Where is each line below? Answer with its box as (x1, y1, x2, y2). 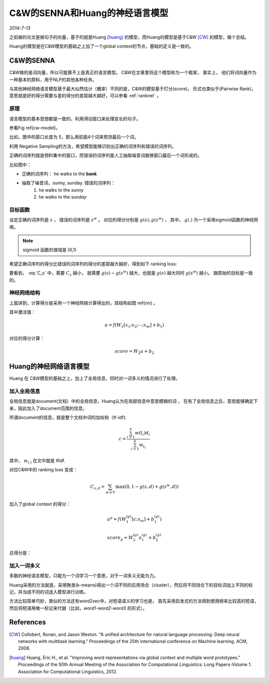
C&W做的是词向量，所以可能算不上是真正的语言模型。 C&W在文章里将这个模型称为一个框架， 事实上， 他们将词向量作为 (9, 70, 257, 76)
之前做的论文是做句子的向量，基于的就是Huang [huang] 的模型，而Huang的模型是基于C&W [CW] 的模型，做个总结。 (9, 34, 249, 40)
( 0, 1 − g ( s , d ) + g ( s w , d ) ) (124, 483, 179, 490)
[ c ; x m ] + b (131, 516, 154, 523)
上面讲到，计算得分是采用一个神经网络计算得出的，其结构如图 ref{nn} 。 (9, 300, 158, 306)
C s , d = (90, 484, 105, 491)
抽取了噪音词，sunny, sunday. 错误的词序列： (21, 180, 115, 186)
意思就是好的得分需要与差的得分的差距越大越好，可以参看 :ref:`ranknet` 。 (9, 93, 161, 99)
